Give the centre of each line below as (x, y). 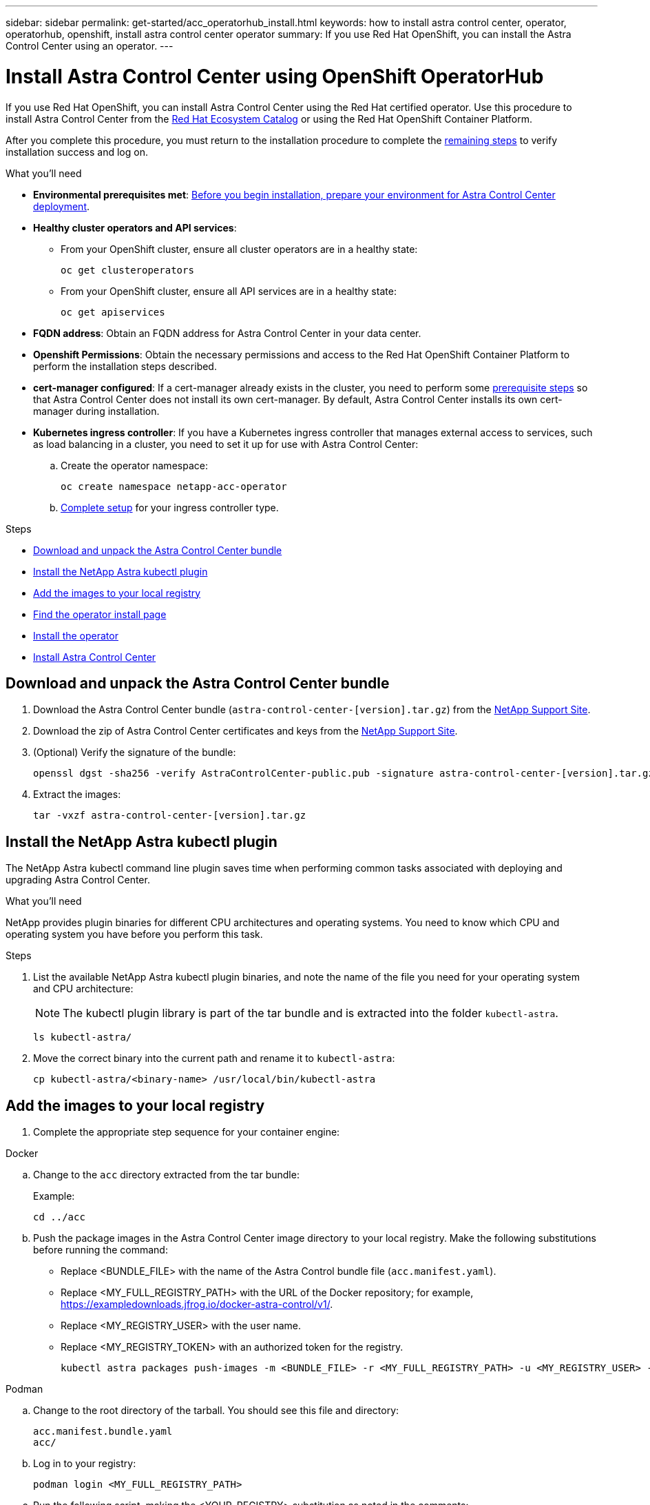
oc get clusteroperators (127, 270)
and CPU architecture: (83, 989)
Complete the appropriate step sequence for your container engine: (187, 1132)
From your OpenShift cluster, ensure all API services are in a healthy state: (229, 291)
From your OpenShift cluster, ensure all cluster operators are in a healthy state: (239, 249)
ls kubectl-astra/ (83, 1037)
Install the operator (76, 635)
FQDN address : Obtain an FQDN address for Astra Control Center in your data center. (227, 333)
